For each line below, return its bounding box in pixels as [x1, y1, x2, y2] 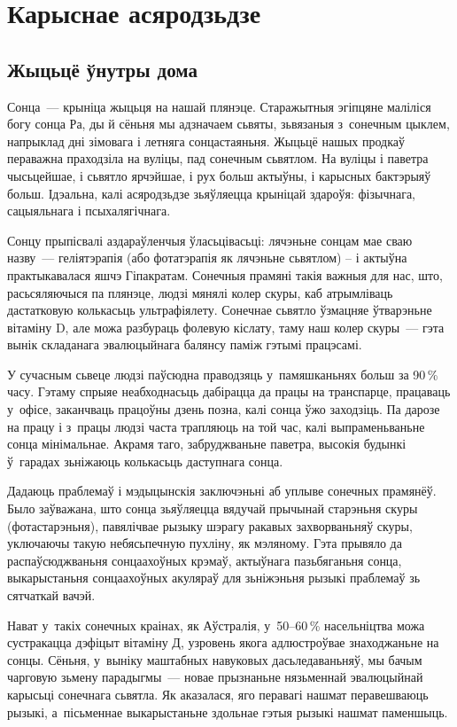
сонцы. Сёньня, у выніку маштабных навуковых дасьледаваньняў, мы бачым [7, 650, 422, 668]
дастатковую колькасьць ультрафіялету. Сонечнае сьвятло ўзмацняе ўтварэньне [7, 301, 432, 319]
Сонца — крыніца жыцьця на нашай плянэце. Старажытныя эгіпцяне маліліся [7, 97, 431, 115]
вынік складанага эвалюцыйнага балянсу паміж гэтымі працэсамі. [7, 335, 362, 354]
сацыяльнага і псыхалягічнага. [7, 201, 171, 220]
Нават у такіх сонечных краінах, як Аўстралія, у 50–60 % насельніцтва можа [7, 615, 425, 634]
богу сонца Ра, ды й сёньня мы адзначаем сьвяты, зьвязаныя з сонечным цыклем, [7, 114, 450, 133]
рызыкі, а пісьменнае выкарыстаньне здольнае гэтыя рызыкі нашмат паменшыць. [7, 702, 448, 721]
